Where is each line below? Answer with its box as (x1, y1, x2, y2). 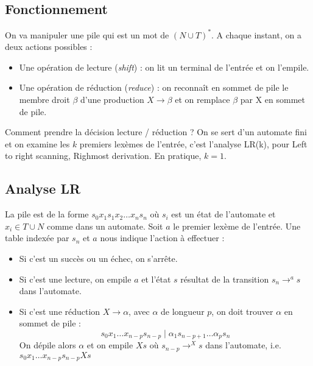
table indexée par (5, 231, 69, 244)
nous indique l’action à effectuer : (100, 231, 225, 244)
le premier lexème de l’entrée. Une (173, 219, 301, 232)
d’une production (80, 93, 144, 106)
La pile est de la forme (5, 208, 89, 220)
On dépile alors (19, 339, 76, 351)
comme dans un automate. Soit (46, 219, 163, 232)
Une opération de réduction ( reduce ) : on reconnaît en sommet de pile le (19, 81, 289, 94)
